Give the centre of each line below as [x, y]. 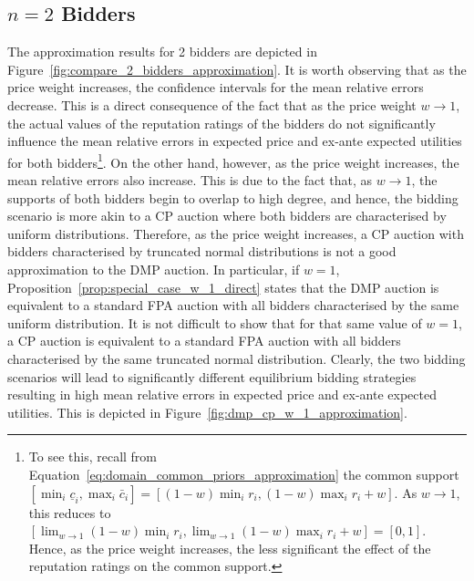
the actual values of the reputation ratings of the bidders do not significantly [222, 123]
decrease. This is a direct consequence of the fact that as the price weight [212, 104]
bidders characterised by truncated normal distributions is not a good [202, 251]
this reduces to [70, 512]
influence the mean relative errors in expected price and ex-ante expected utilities [235, 141]
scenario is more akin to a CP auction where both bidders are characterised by [227, 216]
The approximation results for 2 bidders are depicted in [162, 52]
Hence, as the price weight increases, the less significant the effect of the [230, 548]
